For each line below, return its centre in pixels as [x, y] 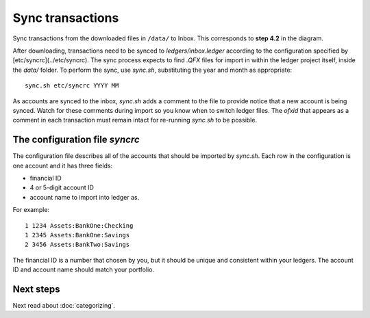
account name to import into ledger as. [85, 197]
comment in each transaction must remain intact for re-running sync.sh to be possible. [135, 120]
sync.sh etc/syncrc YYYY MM [72, 86]
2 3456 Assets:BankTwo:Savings [77, 245]
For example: [31, 210]
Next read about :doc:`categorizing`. [64, 305]
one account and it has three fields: [63, 165]
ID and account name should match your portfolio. [83, 269]
